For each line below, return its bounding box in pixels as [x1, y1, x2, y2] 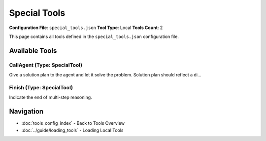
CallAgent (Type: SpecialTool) [9, 62, 83, 69]
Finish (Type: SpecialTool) [9, 84, 73, 91]
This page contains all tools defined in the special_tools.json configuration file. [9, 34, 179, 39]
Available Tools [9, 46, 57, 55]
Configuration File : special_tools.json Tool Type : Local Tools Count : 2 [9, 25, 163, 31]
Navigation [9, 107, 44, 116]
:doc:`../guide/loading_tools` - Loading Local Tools [21, 127, 124, 133]
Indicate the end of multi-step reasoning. [9, 94, 92, 101]
